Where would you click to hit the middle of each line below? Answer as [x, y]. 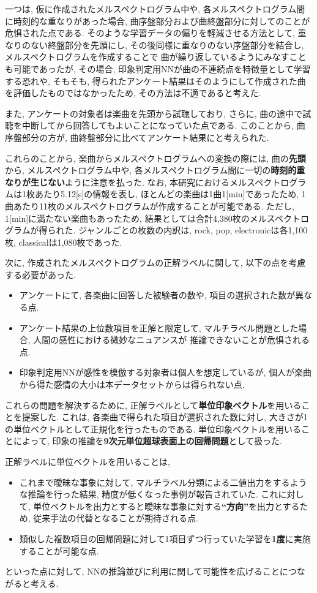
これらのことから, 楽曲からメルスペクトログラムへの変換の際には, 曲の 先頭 [155, 158]
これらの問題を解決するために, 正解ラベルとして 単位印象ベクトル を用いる [153, 405]
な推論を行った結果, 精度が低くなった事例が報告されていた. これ [149, 494]
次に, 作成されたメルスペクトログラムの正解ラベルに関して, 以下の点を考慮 [155, 263]
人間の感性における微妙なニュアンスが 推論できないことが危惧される [171, 340]
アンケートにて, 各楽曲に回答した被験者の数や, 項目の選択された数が [157, 295]
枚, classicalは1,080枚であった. [64, 242]
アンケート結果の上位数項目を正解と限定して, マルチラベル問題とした [159, 327]
